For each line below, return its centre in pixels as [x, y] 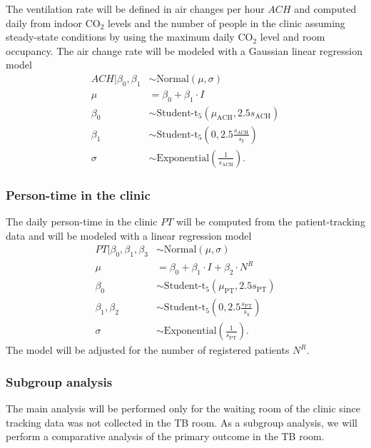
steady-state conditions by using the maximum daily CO [129, 37]
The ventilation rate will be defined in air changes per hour [135, 9]
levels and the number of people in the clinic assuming [227, 22]
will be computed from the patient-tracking [270, 221]
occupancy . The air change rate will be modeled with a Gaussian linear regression [184, 50]
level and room [293, 37]
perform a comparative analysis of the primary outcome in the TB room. [165, 436]
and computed [325, 9]
